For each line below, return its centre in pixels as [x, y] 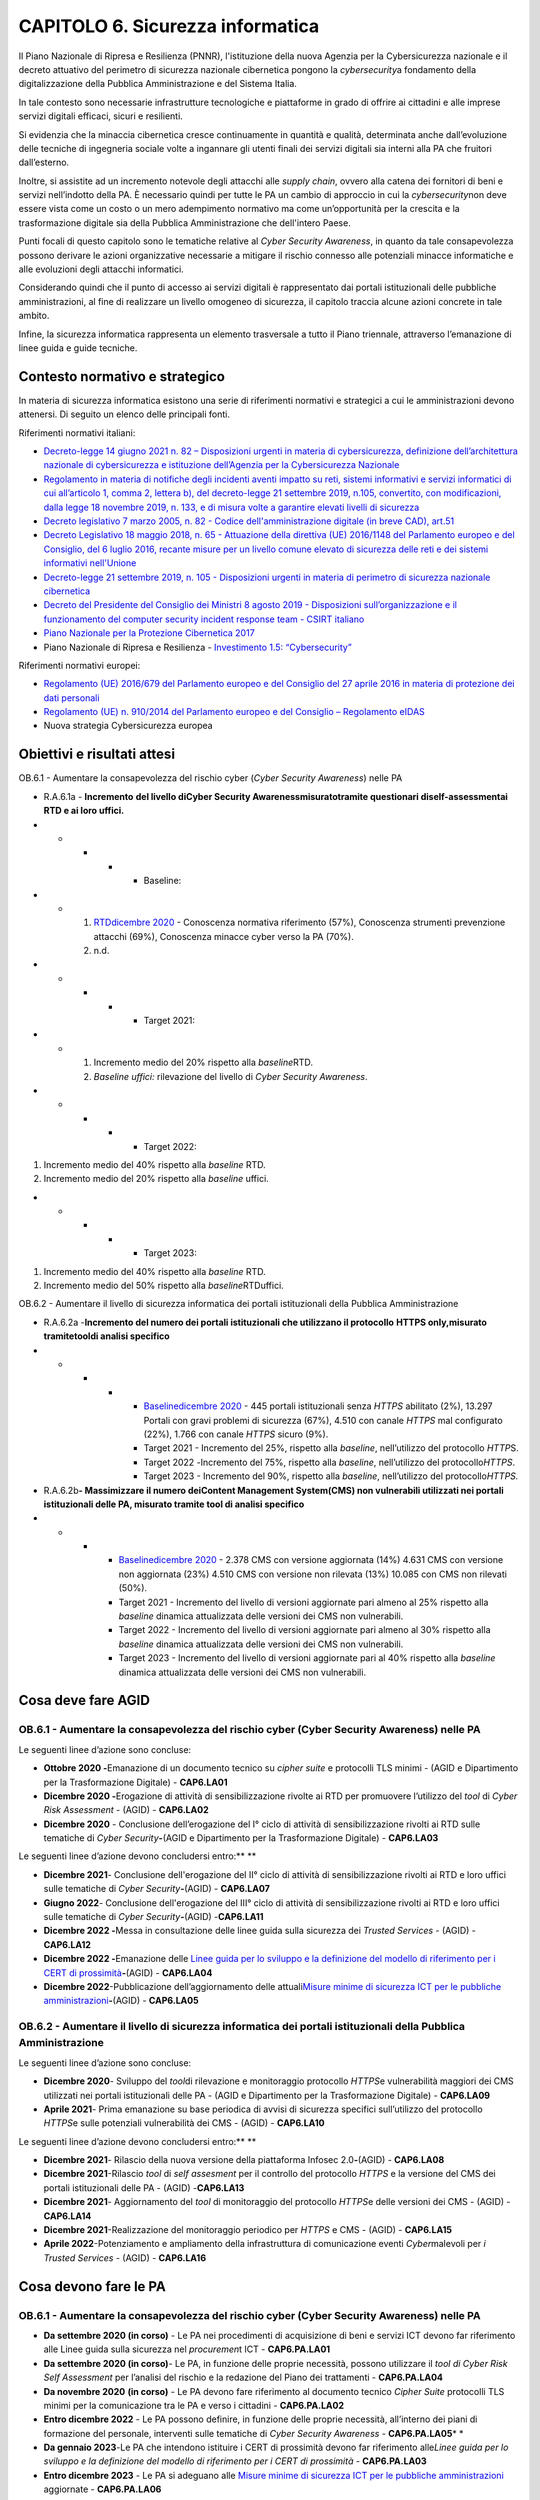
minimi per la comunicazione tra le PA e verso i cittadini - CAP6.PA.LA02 [194, 2405]
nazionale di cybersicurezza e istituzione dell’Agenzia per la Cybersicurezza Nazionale [221, 465]
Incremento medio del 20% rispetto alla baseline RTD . [203, 1062]
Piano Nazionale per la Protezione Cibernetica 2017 [149, 633]
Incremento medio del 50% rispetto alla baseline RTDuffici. [163, 1286]
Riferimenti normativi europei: [79, 665]
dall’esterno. [44, 162]
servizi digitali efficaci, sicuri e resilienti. [101, 116]
